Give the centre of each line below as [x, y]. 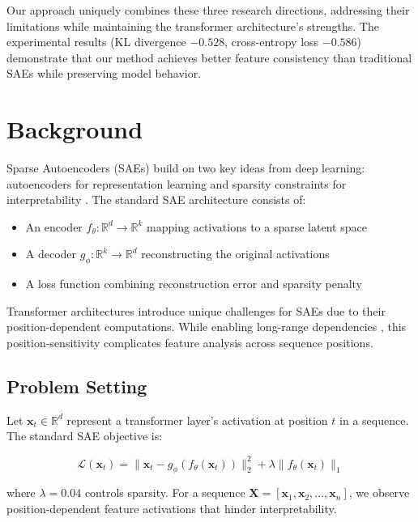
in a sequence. [374, 420]
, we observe [379, 492]
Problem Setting [77, 386]
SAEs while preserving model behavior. [104, 73]
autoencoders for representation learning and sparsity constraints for [177, 183]
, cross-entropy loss [272, 42]
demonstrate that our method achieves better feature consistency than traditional [209, 57]
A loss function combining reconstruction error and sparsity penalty [194, 284]
